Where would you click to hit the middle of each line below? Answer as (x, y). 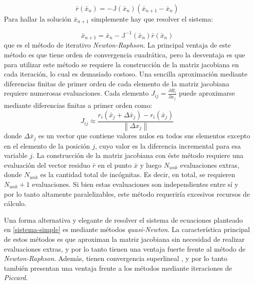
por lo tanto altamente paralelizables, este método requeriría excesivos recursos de (127, 194)
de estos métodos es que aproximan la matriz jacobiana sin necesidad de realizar (124, 239)
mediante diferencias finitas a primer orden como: (78, 105)
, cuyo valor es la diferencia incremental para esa (168, 145)
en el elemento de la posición (47, 145)
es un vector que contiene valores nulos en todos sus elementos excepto (144, 136)
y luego (151, 165)
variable (16, 155)
